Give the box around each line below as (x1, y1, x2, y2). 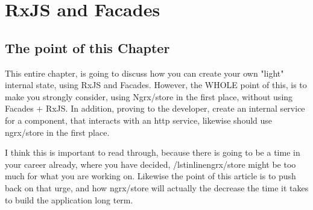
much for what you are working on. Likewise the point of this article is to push (5, 170, 296, 182)
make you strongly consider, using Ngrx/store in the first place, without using (5, 90, 293, 103)
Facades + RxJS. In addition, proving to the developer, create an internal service (5, 102, 305, 115)
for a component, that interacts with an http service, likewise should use (5, 113, 273, 126)
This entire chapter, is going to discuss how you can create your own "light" (5, 66, 284, 79)
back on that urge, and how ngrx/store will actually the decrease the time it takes (5, 181, 309, 194)
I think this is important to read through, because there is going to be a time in (5, 146, 300, 159)
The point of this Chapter (5, 38, 170, 57)
